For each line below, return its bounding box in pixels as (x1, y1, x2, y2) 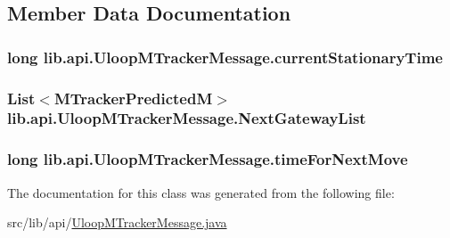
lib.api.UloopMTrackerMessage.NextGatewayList (7, 107, 366, 129)
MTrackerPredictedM (53, 86, 213, 109)
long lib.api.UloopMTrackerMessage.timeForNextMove (7, 148, 408, 170)
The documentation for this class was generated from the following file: (7, 183, 395, 201)
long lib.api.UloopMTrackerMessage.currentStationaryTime (7, 45, 443, 68)
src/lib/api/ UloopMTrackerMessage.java (7, 213, 227, 232)
